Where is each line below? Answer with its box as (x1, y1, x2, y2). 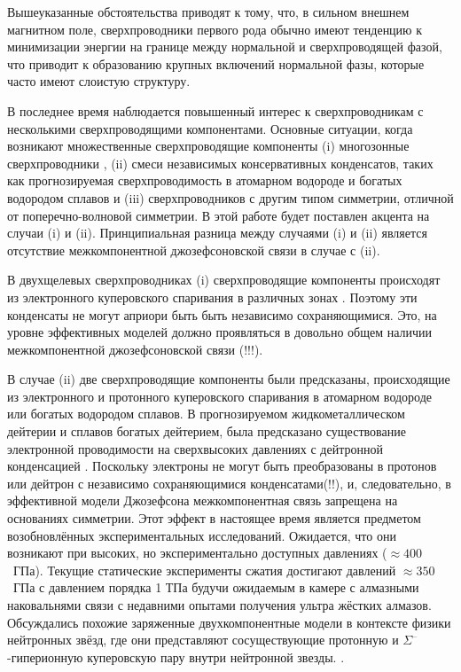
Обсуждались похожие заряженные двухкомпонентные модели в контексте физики (7, 613, 451, 631)
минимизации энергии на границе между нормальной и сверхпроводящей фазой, (7, 37, 442, 56)
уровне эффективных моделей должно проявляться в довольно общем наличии (7, 323, 433, 341)
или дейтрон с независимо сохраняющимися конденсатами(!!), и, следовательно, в (7, 473, 451, 492)
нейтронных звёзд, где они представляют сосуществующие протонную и (7, 630, 399, 649)
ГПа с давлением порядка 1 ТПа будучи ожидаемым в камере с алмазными (12, 578, 419, 597)
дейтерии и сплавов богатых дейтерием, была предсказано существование (7, 422, 406, 441)
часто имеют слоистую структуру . (7, 72, 191, 90)
